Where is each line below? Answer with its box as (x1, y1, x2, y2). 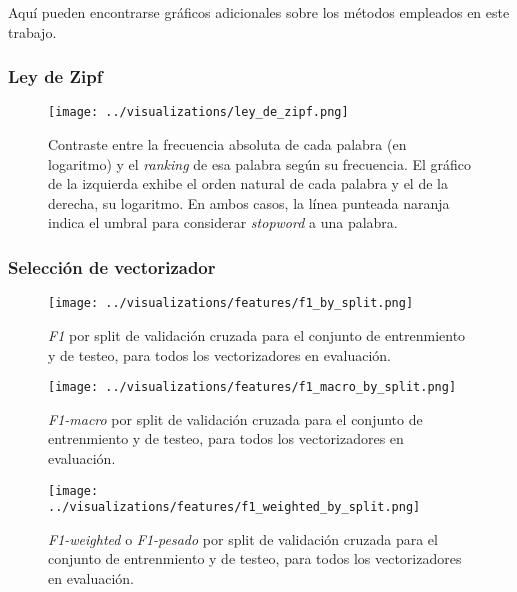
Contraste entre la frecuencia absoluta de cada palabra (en (48, 134, 407, 155)
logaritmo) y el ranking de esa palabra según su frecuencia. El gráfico (48, 153, 472, 174)
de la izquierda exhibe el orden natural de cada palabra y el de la (48, 173, 448, 194)
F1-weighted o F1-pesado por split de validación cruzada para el (48, 528, 438, 549)
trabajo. (8, 21, 57, 42)
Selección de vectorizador (8, 254, 216, 279)
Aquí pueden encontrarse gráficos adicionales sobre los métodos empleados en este (8, 2, 510, 22)
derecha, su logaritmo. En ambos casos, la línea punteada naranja (48, 192, 450, 213)
